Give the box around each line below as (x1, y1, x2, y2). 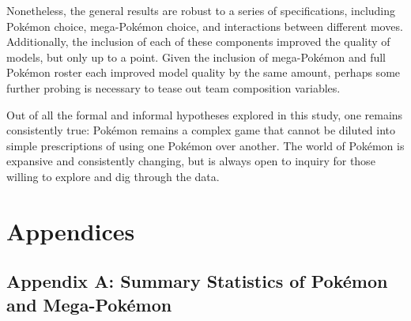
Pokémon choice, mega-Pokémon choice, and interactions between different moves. (6, 17, 403, 34)
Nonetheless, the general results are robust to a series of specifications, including (6, 2, 396, 18)
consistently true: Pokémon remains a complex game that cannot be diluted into (6, 122, 396, 138)
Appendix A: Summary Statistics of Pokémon (6, 269, 388, 293)
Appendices (6, 214, 135, 247)
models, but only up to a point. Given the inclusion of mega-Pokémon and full (6, 48, 386, 65)
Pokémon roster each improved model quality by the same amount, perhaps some (6, 64, 401, 81)
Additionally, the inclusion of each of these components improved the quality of (6, 33, 390, 50)
